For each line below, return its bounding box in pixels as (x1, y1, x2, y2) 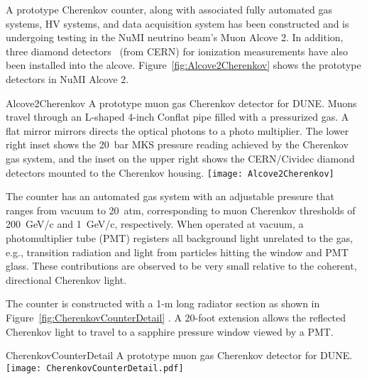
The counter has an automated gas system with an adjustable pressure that (6, 189, 335, 204)
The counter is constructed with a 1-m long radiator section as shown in (6, 296, 320, 311)
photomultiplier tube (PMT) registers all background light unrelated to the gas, (6, 230, 354, 245)
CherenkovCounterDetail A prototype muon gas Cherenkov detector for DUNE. (6, 348, 353, 363)
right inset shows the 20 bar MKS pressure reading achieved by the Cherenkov (6, 137, 349, 152)
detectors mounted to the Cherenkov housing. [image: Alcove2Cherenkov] (6, 165, 334, 180)
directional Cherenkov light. (6, 272, 127, 287)
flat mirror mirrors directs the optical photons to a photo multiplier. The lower (6, 123, 349, 138)
